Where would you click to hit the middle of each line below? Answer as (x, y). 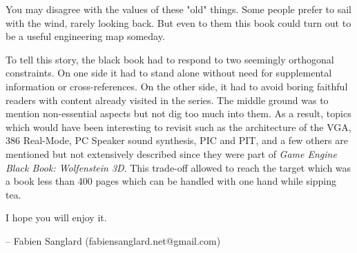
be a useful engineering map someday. (85, 36)
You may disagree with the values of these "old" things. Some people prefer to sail (178, 9)
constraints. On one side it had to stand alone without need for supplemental (169, 73)
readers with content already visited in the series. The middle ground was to (167, 100)
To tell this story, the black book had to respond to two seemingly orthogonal (170, 59)
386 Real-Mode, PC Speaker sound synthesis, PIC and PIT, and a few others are (177, 140)
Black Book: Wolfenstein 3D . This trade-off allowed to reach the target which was (178, 167)
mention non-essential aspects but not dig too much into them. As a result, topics (178, 113)
